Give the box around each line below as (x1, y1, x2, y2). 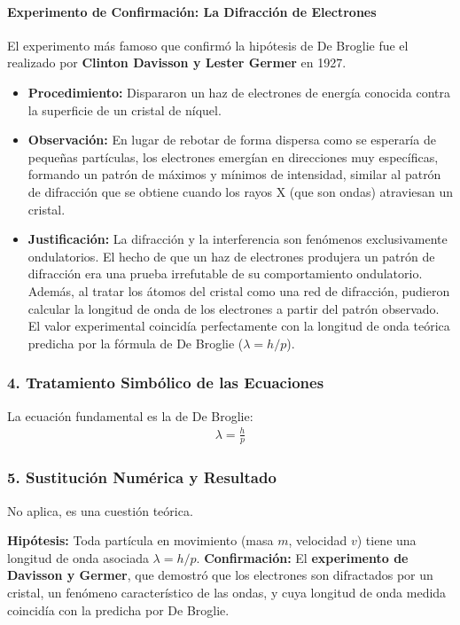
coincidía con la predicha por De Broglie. (7, 600, 230, 619)
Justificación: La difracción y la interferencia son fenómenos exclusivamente (27, 230, 448, 248)
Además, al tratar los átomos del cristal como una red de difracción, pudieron (27, 281, 450, 300)
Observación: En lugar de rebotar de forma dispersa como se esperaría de (27, 130, 436, 149)
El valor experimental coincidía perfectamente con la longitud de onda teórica (27, 316, 450, 335)
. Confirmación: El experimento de (196, 548, 409, 566)
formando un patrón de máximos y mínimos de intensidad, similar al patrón (27, 165, 441, 184)
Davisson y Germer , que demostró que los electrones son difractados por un (7, 566, 433, 584)
